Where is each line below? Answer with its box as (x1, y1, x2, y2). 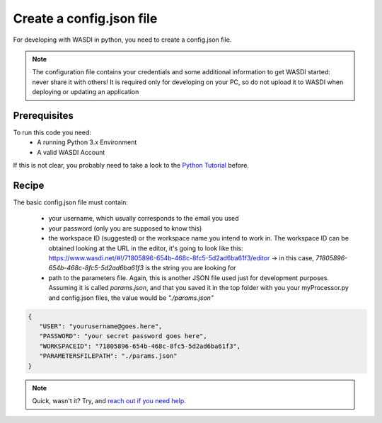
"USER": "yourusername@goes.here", (39, 322, 163, 330)
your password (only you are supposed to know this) (48, 224, 202, 233)
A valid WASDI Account (37, 148, 105, 156)
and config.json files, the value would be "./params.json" (48, 294, 214, 302)
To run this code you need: (13, 128, 92, 137)
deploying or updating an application (32, 88, 139, 96)
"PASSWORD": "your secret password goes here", (39, 332, 208, 340)
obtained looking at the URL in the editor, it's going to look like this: (48, 244, 243, 253)
